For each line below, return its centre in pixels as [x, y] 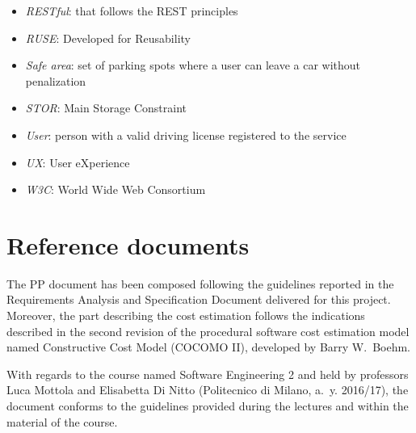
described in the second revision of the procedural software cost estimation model [208, 331]
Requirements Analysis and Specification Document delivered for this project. [199, 299]
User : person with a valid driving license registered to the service [186, 135]
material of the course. [62, 421]
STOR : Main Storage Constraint [106, 108]
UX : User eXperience [78, 162]
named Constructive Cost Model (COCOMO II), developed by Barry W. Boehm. [208, 347]
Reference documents [128, 244]
